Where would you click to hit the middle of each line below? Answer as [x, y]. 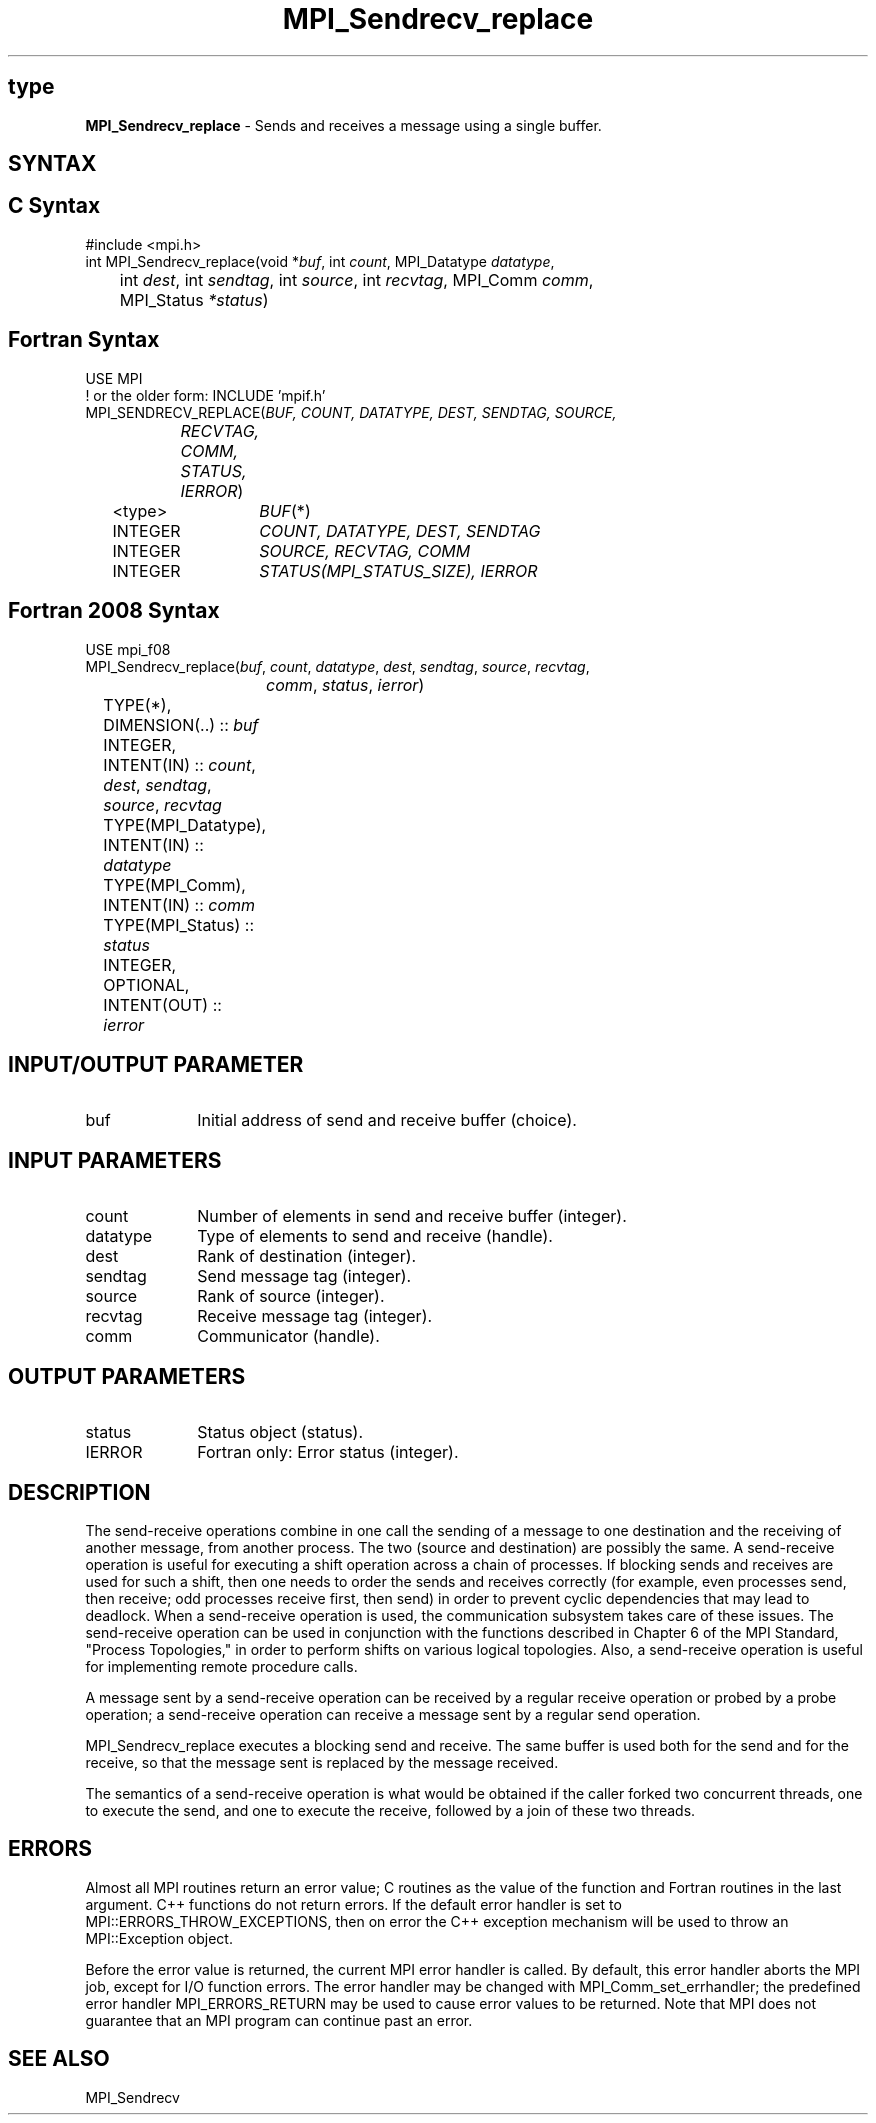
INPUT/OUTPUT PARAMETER [156, 1064]
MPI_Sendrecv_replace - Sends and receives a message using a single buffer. [343, 125]
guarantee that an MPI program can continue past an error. [279, 2020]
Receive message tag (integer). [315, 1316]
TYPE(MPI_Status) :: [179, 924]
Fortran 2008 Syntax [114, 611]
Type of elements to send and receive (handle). [375, 1236]
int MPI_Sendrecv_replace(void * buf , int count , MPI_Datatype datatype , [320, 261]
